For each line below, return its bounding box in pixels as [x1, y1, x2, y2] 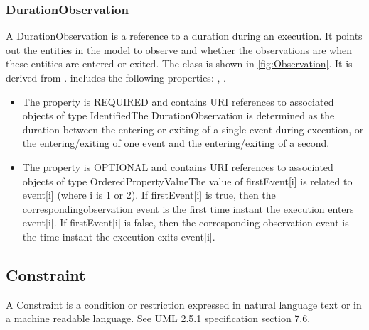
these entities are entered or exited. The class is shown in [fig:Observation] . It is [6, 56, 353, 71]
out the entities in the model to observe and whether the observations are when [6, 42, 352, 57]
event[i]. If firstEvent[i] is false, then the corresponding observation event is [22, 215, 349, 230]
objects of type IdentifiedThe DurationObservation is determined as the [22, 108, 335, 123]
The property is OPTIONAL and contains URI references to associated [22, 159, 333, 174]
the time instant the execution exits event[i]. [22, 229, 215, 243]
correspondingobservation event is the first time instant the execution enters [22, 201, 354, 216]
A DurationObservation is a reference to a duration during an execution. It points [6, 28, 363, 43]
